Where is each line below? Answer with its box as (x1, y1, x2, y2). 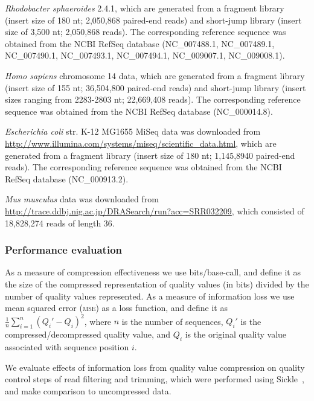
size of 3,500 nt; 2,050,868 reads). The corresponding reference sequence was (5, 25, 286, 38)
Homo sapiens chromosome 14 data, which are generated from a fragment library (5, 69, 305, 82)
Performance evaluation (5, 242, 122, 257)
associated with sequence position (5, 340, 129, 353)
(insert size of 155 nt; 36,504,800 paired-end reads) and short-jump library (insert (5, 81, 306, 94)
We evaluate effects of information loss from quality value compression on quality (5, 361, 305, 373)
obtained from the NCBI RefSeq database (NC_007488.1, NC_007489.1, (5, 37, 275, 50)
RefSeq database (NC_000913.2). (5, 172, 129, 185)
